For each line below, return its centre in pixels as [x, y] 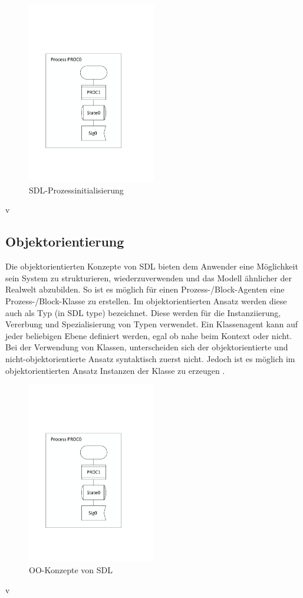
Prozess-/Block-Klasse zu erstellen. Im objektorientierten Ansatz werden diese [146, 301]
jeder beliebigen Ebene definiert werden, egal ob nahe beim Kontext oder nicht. [149, 335]
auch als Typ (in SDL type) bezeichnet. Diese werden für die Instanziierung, [143, 312]
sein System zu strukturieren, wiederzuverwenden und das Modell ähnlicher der [149, 277]
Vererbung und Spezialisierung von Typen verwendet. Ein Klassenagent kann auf [152, 324]
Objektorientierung [65, 241]
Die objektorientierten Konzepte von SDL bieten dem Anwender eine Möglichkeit [152, 266]
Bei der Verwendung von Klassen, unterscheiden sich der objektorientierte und [147, 347]
